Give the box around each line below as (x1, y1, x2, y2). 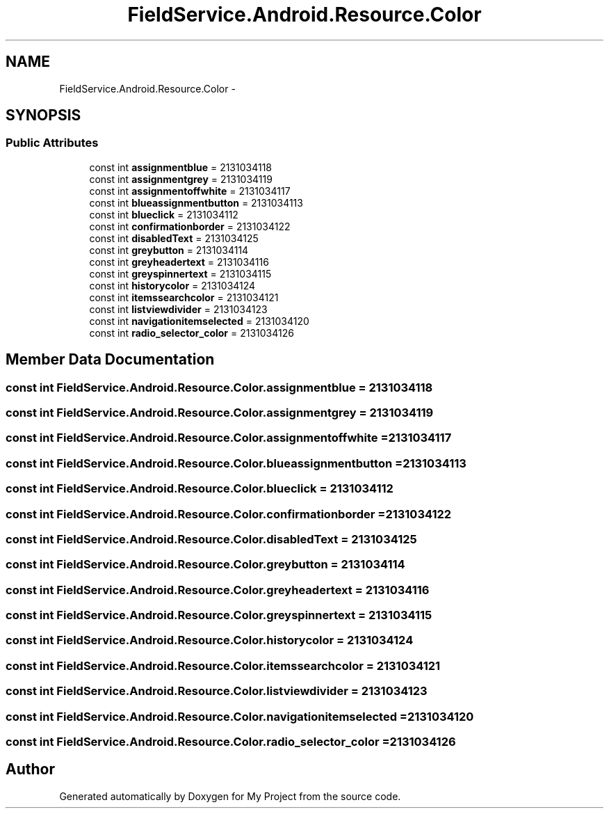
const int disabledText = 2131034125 (89, 232, 259, 244)
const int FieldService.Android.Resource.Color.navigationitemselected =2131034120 (6, 709, 474, 724)
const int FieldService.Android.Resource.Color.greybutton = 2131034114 (6, 557, 405, 572)
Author (6, 760, 55, 779)
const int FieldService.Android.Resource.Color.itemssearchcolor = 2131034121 (6, 658, 441, 673)
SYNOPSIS (6, 106, 81, 125)
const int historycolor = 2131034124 (89, 279, 256, 292)
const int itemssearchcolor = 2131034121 (89, 291, 279, 303)
